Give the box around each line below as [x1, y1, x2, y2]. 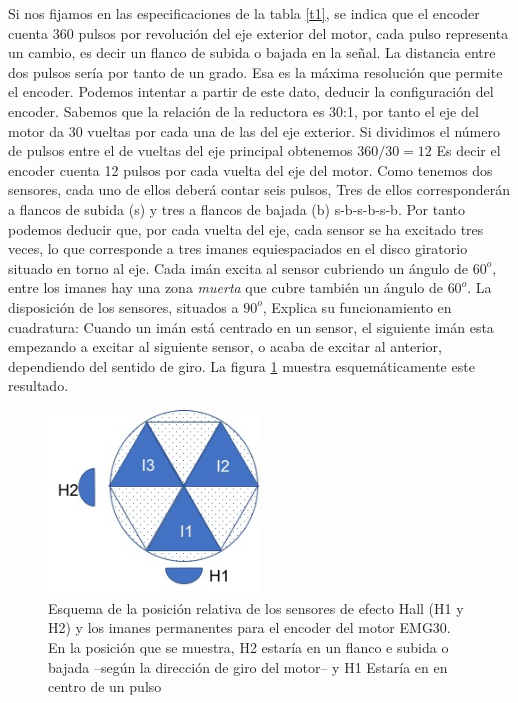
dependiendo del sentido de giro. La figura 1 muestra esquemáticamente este [8, 355, 475, 376]
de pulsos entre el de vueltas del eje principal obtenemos [8, 140, 353, 161]
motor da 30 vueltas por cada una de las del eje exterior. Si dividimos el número [8, 120, 500, 141]
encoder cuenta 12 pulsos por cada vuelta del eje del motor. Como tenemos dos [8, 159, 493, 180]
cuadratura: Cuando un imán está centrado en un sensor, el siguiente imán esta [8, 316, 494, 337]
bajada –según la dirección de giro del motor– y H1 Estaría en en [48, 656, 448, 677]
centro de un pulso [48, 676, 162, 697]
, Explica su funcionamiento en [262, 296, 452, 317]
